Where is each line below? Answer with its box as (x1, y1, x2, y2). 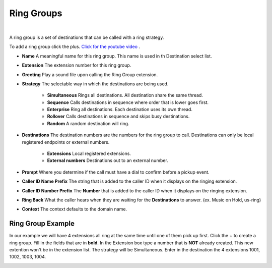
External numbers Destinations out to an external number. (47, 157, 168, 164)
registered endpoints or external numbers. (22, 139, 110, 145)
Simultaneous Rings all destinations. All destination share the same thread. (47, 92, 203, 98)
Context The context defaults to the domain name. (22, 206, 127, 212)
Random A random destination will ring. (47, 120, 129, 126)
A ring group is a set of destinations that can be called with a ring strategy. (9, 34, 164, 40)
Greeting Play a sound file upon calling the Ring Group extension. (22, 71, 158, 78)
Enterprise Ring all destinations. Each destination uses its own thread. (47, 106, 192, 113)
